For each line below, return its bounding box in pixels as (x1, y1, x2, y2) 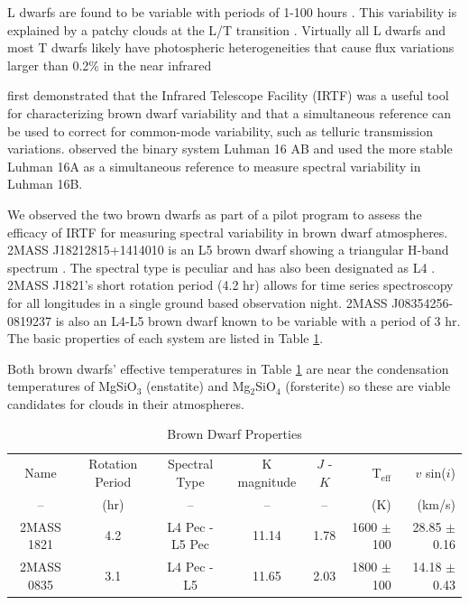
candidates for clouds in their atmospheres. (7, 394, 244, 413)
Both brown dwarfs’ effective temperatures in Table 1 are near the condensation (7, 358, 449, 377)
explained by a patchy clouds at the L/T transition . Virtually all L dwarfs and (7, 20, 446, 39)
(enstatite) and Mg (146, 377, 251, 396)
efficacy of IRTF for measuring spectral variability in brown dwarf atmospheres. (7, 222, 448, 241)
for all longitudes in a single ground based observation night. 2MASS (7, 293, 388, 312)
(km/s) (417, 494, 455, 513)
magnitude (237, 471, 297, 490)
